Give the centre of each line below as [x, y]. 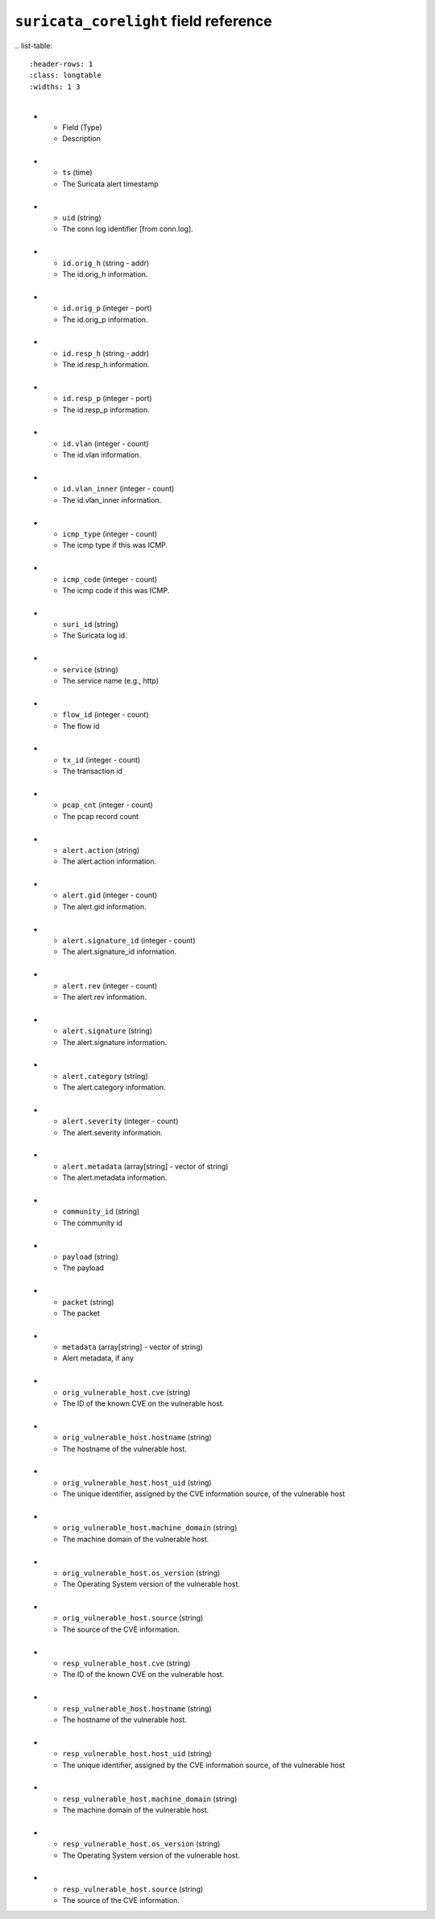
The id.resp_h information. [106, 365]
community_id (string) [101, 1211]
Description [81, 139]
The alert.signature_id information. [120, 951]
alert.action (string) [101, 850]
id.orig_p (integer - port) [107, 308]
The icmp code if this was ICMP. [116, 590]
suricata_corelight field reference [144, 21]
